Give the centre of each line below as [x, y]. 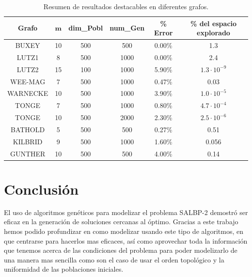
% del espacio [213, 23]
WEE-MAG [28, 81]
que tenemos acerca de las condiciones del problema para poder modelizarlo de [121, 250]
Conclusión [41, 189]
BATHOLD [28, 129]
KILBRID [28, 141]
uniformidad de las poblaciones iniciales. [64, 269]
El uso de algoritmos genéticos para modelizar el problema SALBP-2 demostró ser [126, 212]
